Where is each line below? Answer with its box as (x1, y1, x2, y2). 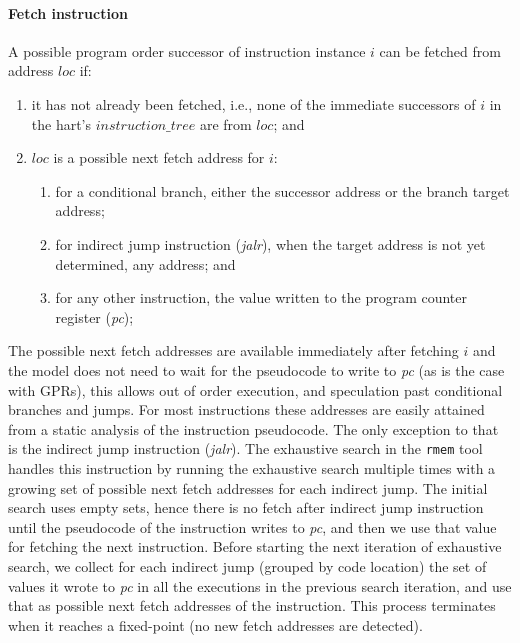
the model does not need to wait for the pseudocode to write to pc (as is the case (8, 359, 505, 380)
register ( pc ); (55, 306, 134, 327)
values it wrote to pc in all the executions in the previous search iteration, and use (8, 575, 512, 596)
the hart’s (31, 113, 92, 134)
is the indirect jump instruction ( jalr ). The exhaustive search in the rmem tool (8, 438, 483, 459)
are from (199, 113, 252, 134)
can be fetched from (379, 40, 501, 61)
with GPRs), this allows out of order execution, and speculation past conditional (8, 379, 503, 400)
